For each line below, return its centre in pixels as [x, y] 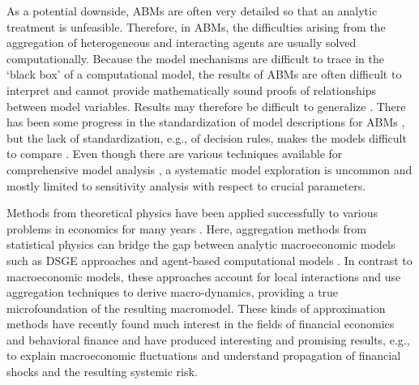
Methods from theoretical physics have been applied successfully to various [192, 213]
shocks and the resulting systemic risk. [102, 372]
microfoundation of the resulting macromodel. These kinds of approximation [196, 308]
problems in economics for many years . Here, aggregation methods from [186, 228]
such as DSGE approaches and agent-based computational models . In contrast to [209, 260]
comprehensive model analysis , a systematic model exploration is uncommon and [209, 169]
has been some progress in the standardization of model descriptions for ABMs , [206, 122]
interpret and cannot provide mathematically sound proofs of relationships [191, 90]
